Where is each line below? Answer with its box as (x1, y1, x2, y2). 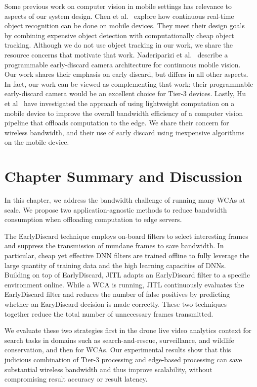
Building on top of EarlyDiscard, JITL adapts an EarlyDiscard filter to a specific (4, 270, 250, 280)
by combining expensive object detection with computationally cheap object (4, 30, 234, 40)
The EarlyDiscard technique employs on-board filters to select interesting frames (4, 230, 249, 241)
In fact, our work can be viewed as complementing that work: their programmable (4, 78, 253, 89)
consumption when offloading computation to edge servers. (4, 214, 182, 224)
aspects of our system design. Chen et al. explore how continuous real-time (4, 10, 234, 21)
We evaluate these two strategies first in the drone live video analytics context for (4, 325, 252, 335)
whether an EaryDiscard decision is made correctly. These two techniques (4, 298, 227, 309)
